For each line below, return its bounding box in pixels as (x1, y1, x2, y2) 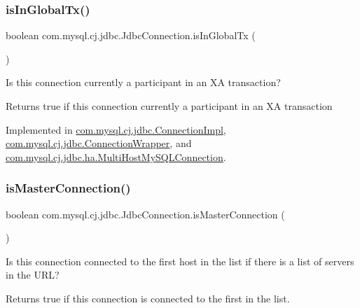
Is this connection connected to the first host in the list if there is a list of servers (6, 253, 354, 268)
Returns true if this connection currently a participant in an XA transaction (6, 99, 333, 113)
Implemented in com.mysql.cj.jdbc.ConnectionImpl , (6, 122, 226, 136)
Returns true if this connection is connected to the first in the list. (6, 290, 290, 305)
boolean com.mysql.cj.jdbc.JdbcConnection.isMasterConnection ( (6, 206, 285, 221)
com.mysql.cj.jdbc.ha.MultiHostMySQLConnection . (6, 149, 226, 164)
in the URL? (6, 267, 60, 282)
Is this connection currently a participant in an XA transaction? (6, 75, 281, 90)
